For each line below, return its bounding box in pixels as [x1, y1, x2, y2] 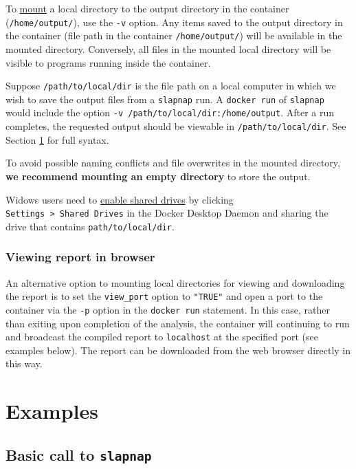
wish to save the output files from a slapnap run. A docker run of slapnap [5, 91, 324, 106]
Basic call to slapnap [5, 444, 152, 465]
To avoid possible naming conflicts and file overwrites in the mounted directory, [5, 155, 340, 170]
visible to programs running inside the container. [5, 55, 211, 69]
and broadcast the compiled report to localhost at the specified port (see [5, 329, 318, 344]
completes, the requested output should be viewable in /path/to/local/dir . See [5, 119, 346, 133]
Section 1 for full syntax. [5, 132, 109, 146]
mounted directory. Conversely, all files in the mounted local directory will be [5, 41, 331, 56]
